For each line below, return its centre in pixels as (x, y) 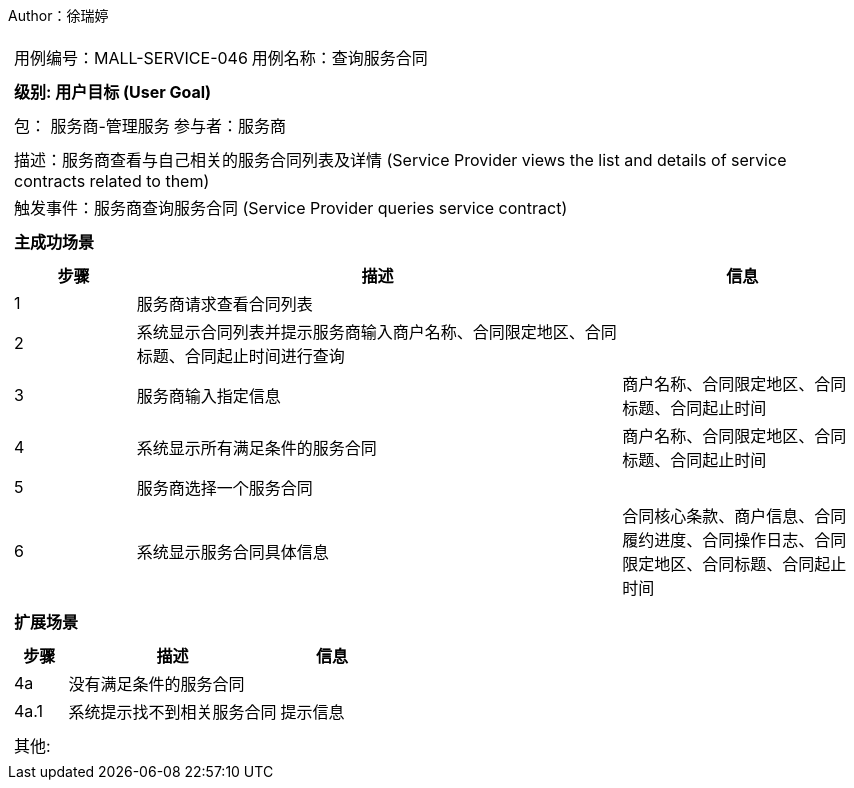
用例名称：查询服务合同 (339, 58)
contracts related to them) (112, 181)
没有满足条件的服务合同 (156, 684)
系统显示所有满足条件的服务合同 (256, 448)
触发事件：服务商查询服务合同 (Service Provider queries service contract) (291, 208)
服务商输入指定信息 (208, 396)
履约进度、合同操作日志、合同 (734, 540)
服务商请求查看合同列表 (224, 304)
